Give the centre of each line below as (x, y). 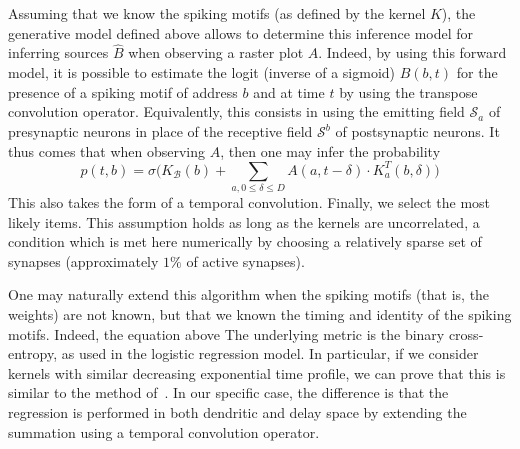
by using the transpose (408, 91)
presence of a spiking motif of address (123, 91)
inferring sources (58, 52)
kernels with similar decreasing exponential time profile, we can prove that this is (257, 372)
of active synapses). (245, 260)
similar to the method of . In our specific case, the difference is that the (228, 392)
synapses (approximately (83, 260)
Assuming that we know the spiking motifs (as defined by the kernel (217, 13)
